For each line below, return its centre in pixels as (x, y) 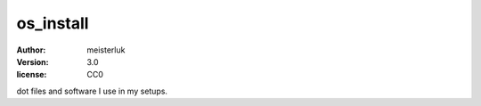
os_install (53, 23)
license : (32, 75)
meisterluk (106, 50)
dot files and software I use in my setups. (92, 91)
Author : (31, 50)
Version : (33, 61)
